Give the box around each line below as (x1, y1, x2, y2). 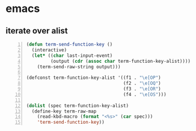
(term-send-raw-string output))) (37, 63, 121, 70)
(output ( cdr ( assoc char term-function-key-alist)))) (50, 58, 191, 64)
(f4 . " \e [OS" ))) (123, 92, 167, 98)
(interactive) (31, 47, 67, 53)
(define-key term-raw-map (31, 108, 97, 114)
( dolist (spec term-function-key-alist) (26, 102, 129, 109)
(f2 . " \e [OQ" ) (123, 80, 161, 87)
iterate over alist (5, 26, 68, 36)
